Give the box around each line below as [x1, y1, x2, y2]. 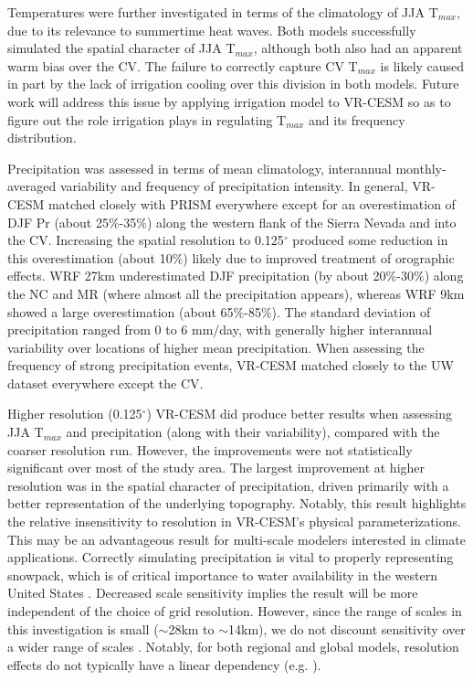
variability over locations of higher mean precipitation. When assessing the [7, 337, 425, 356]
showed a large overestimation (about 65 [7, 302, 234, 321]
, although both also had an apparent [253, 38, 463, 58]
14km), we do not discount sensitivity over [228, 619, 466, 638]
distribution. [7, 128, 77, 147]
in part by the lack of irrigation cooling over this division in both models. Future [7, 74, 459, 93]
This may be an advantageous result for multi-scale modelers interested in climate [7, 529, 466, 548]
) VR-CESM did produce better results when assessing [146, 404, 453, 423]
